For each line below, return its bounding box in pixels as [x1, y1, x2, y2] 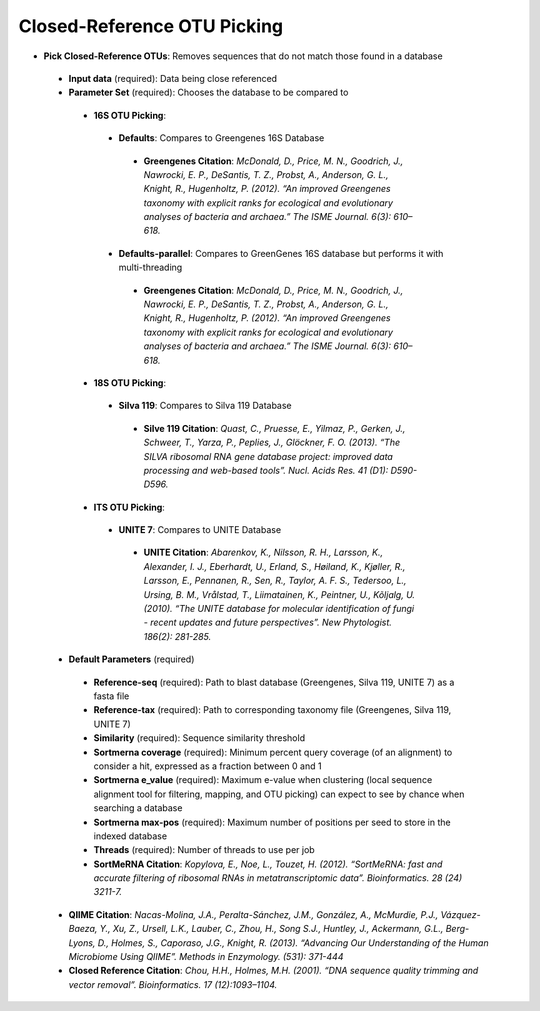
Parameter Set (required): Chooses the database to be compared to [68, 86, 349, 99]
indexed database [93, 830, 168, 842]
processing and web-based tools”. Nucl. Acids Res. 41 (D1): [143, 464, 389, 476]
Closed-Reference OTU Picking [18, 15, 284, 37]
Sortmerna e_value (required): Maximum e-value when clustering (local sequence [93, 774, 433, 786]
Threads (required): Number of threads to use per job [93, 844, 315, 856]
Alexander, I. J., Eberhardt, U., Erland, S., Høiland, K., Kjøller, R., [143, 560, 406, 572]
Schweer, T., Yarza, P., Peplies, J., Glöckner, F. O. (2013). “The [143, 436, 400, 449]
